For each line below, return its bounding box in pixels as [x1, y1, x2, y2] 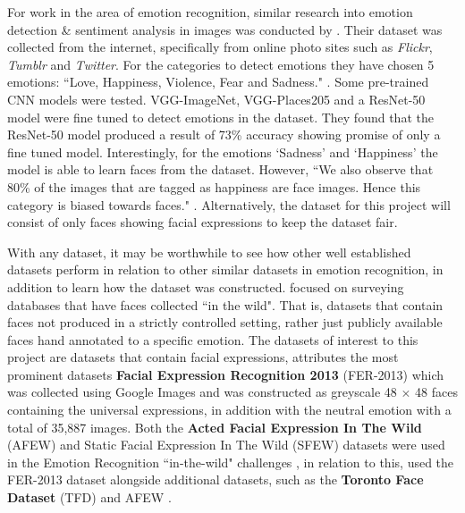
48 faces [415, 383, 458, 401]
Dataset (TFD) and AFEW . [7, 488, 172, 507]
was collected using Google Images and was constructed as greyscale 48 [7, 383, 397, 401]
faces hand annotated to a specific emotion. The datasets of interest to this [7, 330, 418, 349]
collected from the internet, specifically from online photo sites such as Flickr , [7, 38, 433, 56]
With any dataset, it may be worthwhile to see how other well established [7, 242, 411, 261]
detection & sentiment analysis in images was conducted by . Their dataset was [7, 20, 443, 38]
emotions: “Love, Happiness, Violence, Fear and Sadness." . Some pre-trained [7, 72, 429, 91]
